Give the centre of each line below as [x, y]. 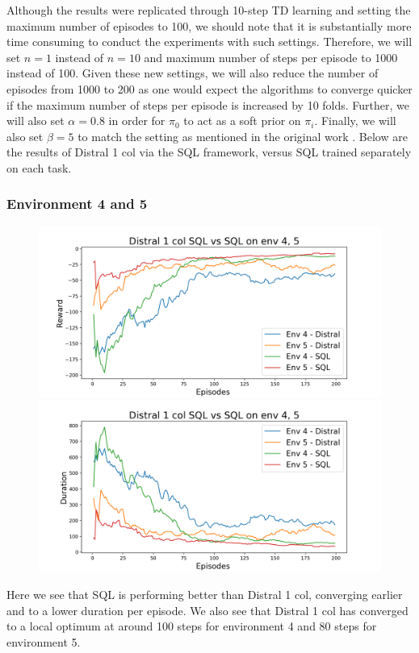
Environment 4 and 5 [77, 204]
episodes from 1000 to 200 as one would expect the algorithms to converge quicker [209, 88]
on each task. [39, 167]
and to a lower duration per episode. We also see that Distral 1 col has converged [207, 610]
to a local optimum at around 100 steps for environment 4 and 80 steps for [192, 626]
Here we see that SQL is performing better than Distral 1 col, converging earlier [205, 594]
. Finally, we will [355, 121]
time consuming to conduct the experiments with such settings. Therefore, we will [209, 42]
